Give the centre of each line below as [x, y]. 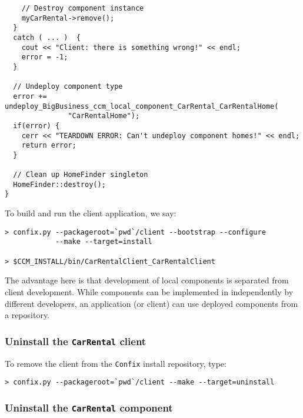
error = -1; [45, 57]
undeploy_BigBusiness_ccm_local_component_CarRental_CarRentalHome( [142, 106]
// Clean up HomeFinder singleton [81, 175]
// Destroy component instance [83, 8]
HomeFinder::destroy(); [59, 184]
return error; [49, 146]
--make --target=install [104, 242]
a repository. [27, 315]
